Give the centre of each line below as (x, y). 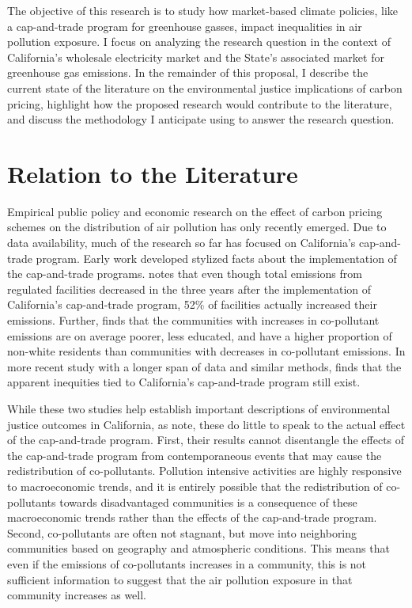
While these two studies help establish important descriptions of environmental (199, 408)
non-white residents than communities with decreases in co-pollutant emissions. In (206, 351)
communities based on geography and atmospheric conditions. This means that (198, 548)
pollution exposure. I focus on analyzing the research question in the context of (199, 42)
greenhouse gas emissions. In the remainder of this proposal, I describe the (188, 72)
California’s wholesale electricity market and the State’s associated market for (196, 57)
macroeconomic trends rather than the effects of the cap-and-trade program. (192, 517)
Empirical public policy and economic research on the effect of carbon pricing (195, 211)
